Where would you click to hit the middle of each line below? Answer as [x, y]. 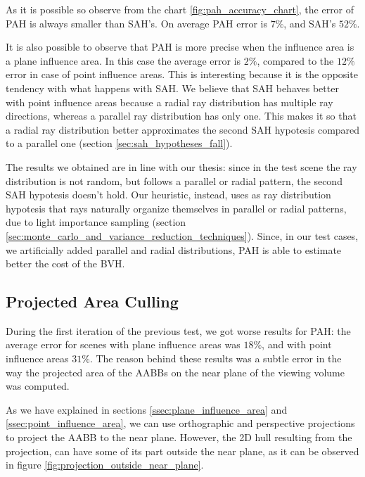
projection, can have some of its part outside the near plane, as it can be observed [182, 451]
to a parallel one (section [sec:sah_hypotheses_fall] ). [119, 143]
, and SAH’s [310, 23]
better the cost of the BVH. [65, 263]
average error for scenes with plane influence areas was [123, 344]
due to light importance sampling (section [96, 222]
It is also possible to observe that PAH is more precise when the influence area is [180, 47]
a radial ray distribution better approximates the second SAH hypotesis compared [183, 129]
